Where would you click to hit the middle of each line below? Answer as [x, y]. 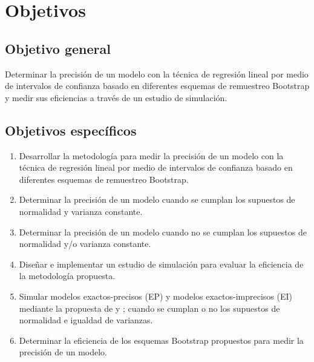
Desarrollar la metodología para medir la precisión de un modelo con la [151, 155]
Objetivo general [58, 48]
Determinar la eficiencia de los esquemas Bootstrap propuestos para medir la [161, 340]
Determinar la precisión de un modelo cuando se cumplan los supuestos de [157, 199]
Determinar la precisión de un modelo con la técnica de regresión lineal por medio [157, 74]
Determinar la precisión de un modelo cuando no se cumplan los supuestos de [163, 232]
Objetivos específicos [71, 130]
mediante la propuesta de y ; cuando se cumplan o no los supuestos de [149, 308]
